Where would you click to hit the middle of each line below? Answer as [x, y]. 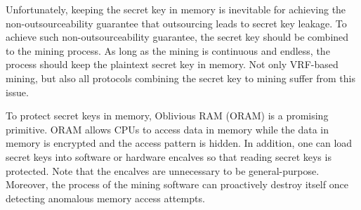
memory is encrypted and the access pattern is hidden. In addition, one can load [179, 143]
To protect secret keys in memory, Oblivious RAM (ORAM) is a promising [167, 116]
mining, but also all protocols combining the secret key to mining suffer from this [180, 78]
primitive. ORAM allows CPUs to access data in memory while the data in [168, 129]
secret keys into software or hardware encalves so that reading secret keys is [169, 156]
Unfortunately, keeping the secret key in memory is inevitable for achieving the [176, 9]
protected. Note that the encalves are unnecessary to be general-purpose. [163, 170]
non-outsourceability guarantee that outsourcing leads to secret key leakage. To [176, 23]
